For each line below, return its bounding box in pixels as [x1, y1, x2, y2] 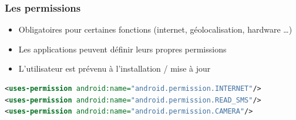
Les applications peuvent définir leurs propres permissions [18, 43, 227, 55]
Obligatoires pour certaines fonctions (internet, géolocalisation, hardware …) [18, 23, 292, 36]
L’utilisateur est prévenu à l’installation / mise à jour [18, 62, 211, 75]
